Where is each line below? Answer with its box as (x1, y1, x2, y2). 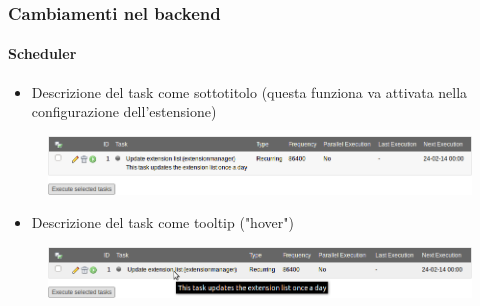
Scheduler (8, 43, 77, 64)
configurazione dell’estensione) (31, 101, 217, 122)
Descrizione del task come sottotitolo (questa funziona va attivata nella (31, 81, 468, 102)
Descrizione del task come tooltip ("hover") (31, 212, 294, 233)
